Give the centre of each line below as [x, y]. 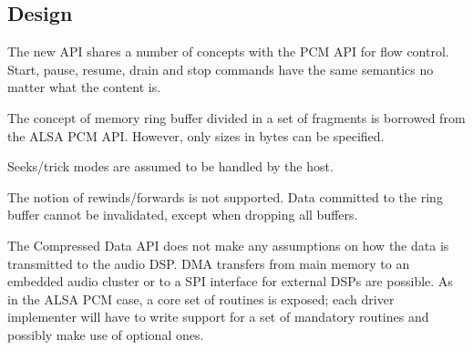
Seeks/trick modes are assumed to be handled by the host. [170, 166]
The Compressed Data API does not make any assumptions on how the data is [228, 245]
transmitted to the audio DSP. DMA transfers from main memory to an [209, 263]
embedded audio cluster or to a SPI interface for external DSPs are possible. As [230, 281]
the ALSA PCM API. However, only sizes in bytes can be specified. [196, 135]
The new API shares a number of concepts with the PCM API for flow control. [228, 51]
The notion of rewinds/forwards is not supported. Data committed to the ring [225, 196]
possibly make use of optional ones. [106, 334]
